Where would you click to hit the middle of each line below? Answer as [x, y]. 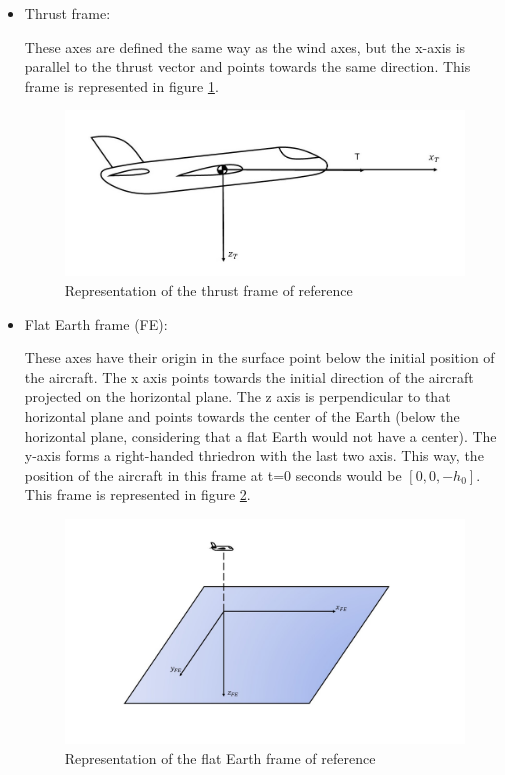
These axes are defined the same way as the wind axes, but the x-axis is [245, 46]
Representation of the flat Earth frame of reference [220, 757]
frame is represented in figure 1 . [121, 85]
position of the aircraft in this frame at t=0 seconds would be [213, 474]
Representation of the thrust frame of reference [208, 289]
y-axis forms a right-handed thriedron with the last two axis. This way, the [254, 455]
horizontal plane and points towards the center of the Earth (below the [242, 415]
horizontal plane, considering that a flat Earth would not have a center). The [260, 435]
